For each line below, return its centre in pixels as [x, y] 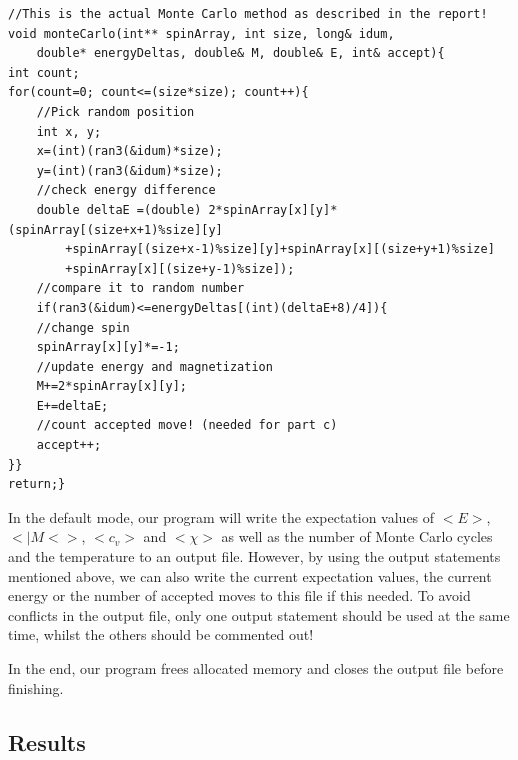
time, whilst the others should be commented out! [161, 634]
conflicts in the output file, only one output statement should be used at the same [259, 614]
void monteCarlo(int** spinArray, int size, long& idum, [201, 33]
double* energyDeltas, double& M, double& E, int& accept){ [240, 53]
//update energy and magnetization [154, 366]
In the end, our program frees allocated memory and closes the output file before [256, 668]
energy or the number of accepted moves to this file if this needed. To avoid [239, 595]
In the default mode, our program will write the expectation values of [221, 516]
